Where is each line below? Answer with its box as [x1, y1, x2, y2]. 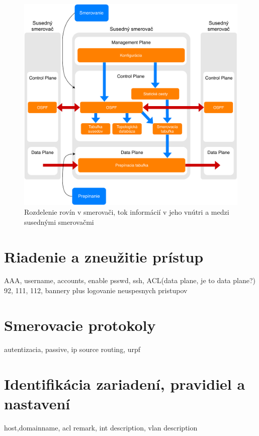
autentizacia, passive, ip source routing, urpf [4, 343, 141, 354]
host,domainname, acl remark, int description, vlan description [4, 422, 198, 432]
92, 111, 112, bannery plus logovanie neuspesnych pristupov [4, 285, 188, 296]
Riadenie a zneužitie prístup [4, 246, 204, 267]
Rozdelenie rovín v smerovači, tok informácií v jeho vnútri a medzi [24, 207, 229, 217]
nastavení [4, 393, 70, 413]
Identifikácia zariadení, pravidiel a [4, 373, 245, 394]
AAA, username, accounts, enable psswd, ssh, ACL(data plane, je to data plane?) [4, 275, 256, 286]
